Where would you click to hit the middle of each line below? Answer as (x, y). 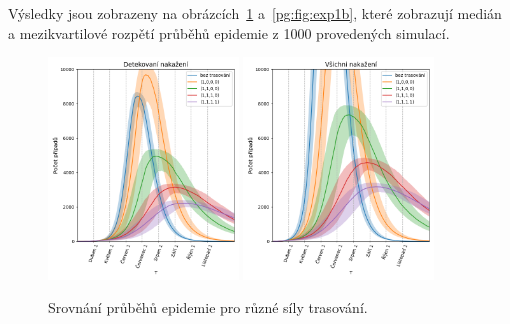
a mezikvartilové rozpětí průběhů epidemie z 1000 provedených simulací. (229, 32)
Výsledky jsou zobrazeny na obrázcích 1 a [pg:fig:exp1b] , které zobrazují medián (255, 13)
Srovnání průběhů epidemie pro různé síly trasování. (208, 307)
